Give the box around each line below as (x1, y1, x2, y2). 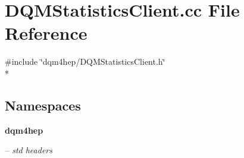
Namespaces (5, 96, 81, 114)
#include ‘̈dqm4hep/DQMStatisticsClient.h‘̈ (5, 55, 165, 68)
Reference (5, 21, 87, 45)
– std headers (5, 144, 52, 156)
